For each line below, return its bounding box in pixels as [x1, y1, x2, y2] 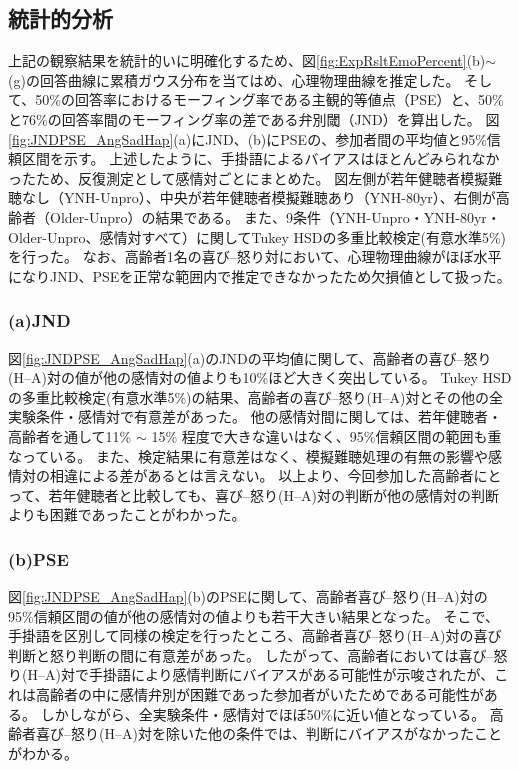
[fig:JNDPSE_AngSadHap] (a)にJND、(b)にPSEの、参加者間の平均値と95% [8, 128, 487, 149]
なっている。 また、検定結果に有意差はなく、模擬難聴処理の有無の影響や [8, 445, 488, 466]
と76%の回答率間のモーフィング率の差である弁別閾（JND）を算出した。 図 [8, 108, 500, 129]
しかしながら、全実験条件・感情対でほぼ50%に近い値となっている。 [40, 703, 486, 724]
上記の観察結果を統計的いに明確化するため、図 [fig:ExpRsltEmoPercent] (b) [8, 50, 486, 71]
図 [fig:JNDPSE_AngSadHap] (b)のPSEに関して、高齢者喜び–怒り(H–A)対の [8, 586, 488, 607]
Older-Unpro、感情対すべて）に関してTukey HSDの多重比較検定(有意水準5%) [8, 226, 507, 247]
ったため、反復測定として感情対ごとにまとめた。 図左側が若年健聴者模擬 [8, 167, 489, 188]
